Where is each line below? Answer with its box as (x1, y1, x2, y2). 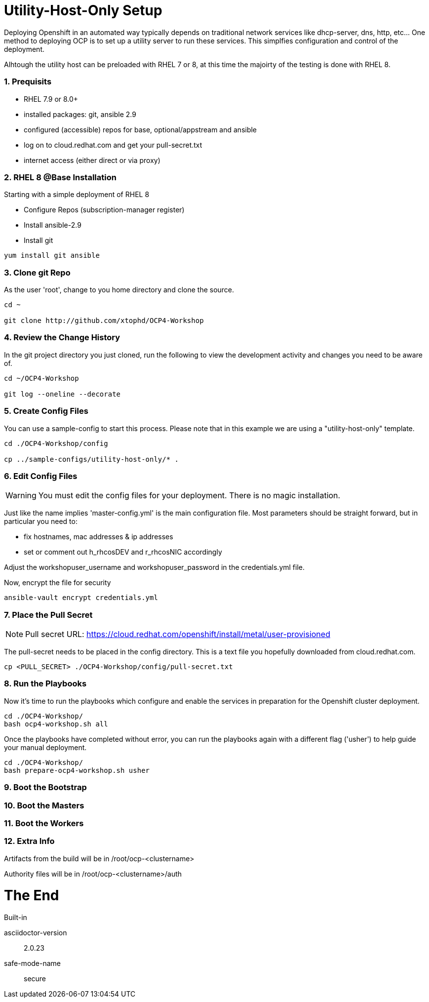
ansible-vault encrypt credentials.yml (4, 594, 158, 602)
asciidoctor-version (4, 928, 67, 937)
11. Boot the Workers (4, 818, 84, 828)
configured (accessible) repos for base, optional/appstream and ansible (24, 125, 257, 134)
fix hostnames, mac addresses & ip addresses (24, 532, 173, 541)
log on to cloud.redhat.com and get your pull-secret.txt (24, 140, 202, 149)
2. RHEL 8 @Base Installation (4, 172, 117, 182)
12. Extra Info (4, 836, 55, 846)
